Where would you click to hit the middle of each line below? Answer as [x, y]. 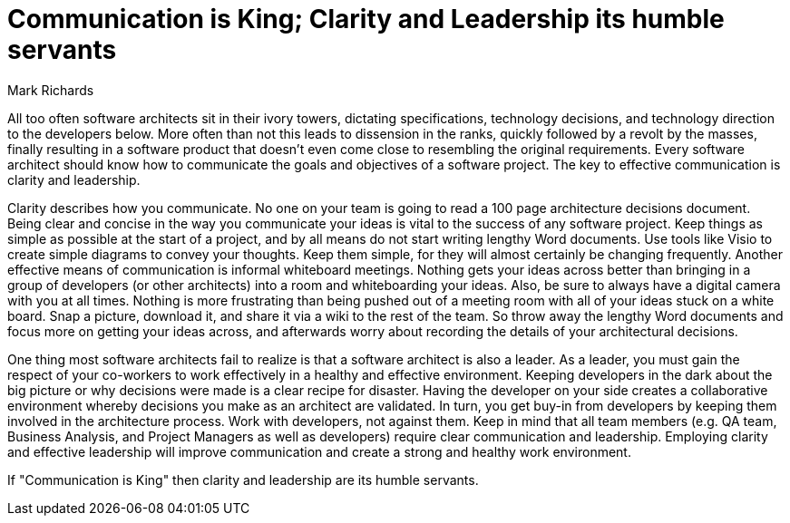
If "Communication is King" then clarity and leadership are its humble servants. [243, 479]
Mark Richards [51, 90]
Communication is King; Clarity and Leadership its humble [366, 19]
